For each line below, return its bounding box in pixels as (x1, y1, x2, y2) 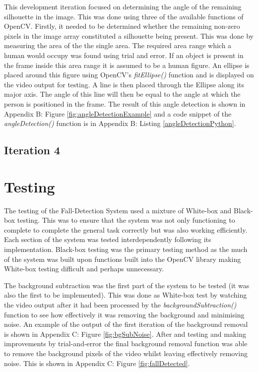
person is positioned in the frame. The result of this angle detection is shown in (4, 98, 246, 109)
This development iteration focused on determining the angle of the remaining (4, 1, 242, 11)
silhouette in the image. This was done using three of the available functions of (4, 11, 244, 21)
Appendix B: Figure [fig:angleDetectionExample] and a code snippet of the (4, 108, 232, 119)
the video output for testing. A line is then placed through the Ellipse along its (4, 79, 245, 89)
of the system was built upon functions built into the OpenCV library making (4, 253, 241, 264)
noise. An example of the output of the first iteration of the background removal (4, 319, 248, 329)
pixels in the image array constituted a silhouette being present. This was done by (4, 30, 254, 41)
